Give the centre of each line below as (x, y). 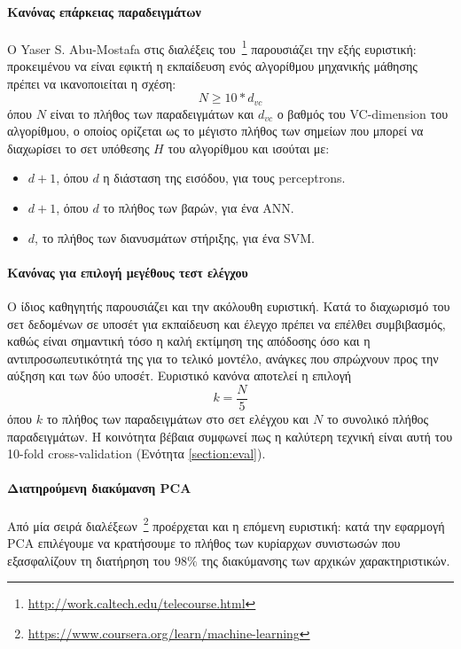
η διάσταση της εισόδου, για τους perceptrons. (224, 178)
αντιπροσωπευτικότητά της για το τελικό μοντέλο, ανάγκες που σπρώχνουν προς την (223, 358)
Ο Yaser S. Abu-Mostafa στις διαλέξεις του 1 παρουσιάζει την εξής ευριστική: (212, 47)
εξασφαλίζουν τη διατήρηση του (89, 560)
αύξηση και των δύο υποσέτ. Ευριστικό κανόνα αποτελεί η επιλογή (180, 375)
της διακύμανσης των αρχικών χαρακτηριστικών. (326, 560)
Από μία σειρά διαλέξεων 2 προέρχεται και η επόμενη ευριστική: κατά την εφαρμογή (226, 524)
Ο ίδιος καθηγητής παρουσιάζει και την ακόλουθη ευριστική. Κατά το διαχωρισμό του (229, 306)
